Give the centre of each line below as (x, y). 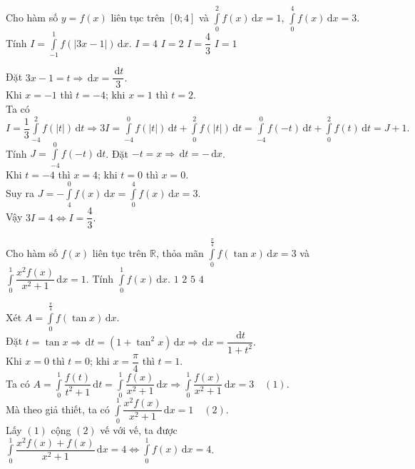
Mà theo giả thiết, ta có (58, 409)
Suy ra (20, 193)
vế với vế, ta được (139, 430)
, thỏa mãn (180, 252)
